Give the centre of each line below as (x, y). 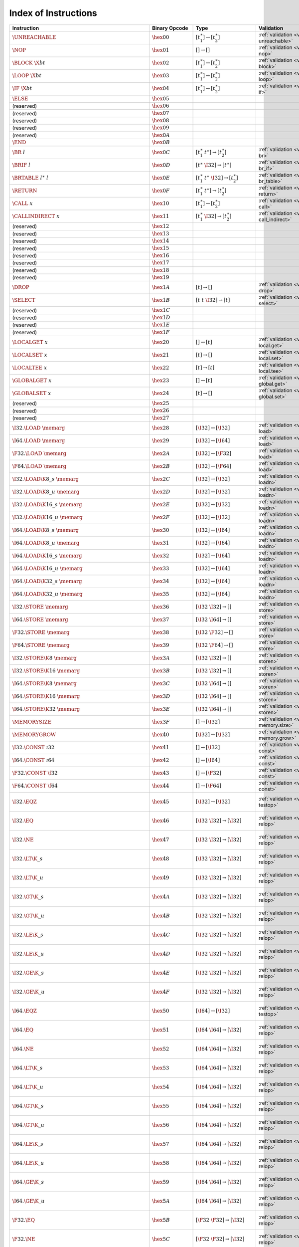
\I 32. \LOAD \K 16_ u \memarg (48, 517)
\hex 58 (161, 1163)
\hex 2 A (161, 453)
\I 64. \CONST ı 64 (33, 760)
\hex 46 (161, 821)
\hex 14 (161, 241)
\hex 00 (161, 37)
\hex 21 (161, 355)
